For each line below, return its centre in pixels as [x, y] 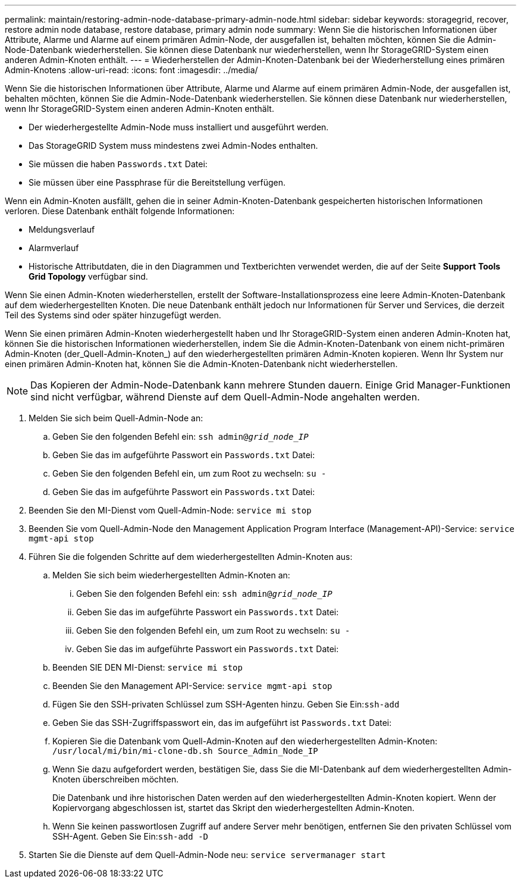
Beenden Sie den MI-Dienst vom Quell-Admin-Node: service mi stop [170, 510]
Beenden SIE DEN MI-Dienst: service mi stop [147, 667]
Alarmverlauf [54, 248]
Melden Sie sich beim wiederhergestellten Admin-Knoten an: [171, 575]
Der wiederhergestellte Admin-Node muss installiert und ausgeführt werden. [179, 127]
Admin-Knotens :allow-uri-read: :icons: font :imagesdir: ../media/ [131, 70]
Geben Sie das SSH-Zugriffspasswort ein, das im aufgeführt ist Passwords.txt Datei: [222, 723]
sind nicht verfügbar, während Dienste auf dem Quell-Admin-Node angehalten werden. [225, 397]
